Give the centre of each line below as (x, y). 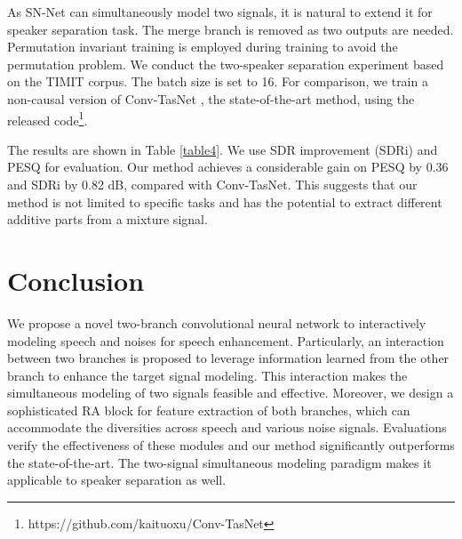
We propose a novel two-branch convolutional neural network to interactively (217, 322)
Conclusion (76, 280)
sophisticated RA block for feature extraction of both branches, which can (209, 410)
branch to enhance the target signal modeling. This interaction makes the (207, 375)
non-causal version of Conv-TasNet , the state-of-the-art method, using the (211, 98)
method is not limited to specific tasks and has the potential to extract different (225, 201)
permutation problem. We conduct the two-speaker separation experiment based (226, 64)
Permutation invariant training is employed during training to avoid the (203, 47)
